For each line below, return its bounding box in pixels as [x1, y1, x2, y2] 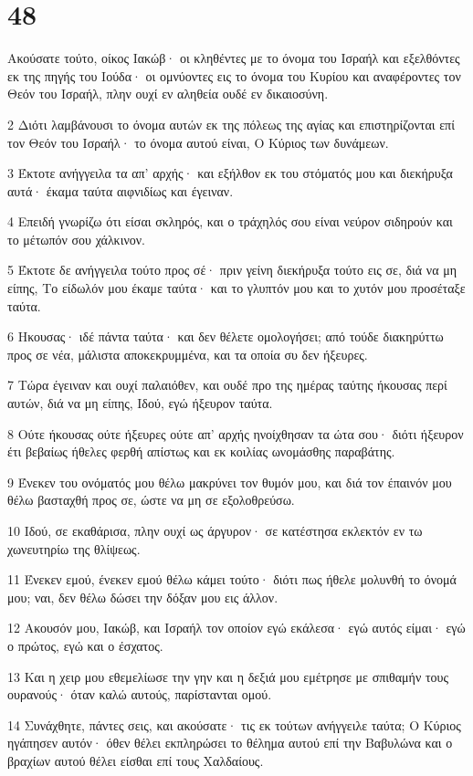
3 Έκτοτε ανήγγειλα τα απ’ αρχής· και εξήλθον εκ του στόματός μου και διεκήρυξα [7, 163, 453, 183]
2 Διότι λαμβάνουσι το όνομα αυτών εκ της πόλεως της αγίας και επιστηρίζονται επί [7, 114, 455, 133]
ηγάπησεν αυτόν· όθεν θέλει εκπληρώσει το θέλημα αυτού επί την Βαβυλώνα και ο [7, 733, 453, 752]
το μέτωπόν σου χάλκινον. [7, 229, 145, 248]
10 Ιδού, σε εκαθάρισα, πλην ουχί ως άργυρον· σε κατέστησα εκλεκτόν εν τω [7, 521, 423, 540]
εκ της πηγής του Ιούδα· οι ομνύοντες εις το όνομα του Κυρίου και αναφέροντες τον [7, 66, 461, 85]
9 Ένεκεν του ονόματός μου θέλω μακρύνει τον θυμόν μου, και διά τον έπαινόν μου [7, 472, 452, 491]
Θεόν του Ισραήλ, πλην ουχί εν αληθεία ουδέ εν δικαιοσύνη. [7, 84, 329, 103]
